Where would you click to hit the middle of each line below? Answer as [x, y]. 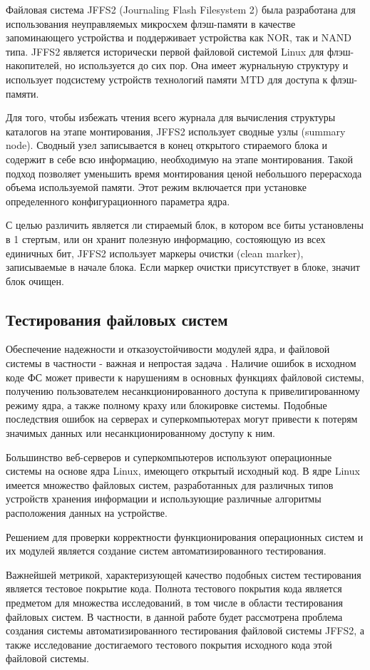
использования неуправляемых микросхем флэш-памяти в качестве [151, 23]
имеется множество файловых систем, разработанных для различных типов [170, 484]
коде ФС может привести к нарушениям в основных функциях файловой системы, [185, 377]
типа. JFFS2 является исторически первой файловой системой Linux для [165, 51]
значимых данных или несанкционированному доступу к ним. [140, 433]
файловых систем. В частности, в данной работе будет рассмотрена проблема [174, 616]
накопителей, [34, 65]
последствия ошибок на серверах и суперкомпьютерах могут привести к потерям [182, 419]
